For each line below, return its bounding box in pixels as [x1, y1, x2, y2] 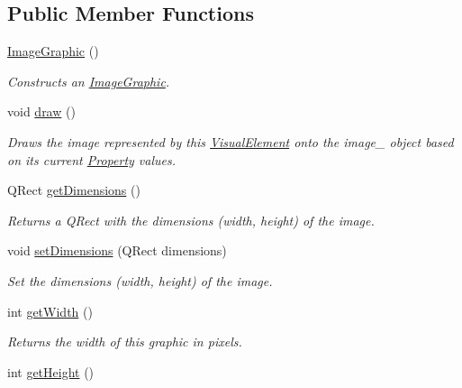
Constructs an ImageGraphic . [7, 71, 170, 90]
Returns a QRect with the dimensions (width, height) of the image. [7, 210, 375, 229]
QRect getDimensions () [7, 180, 140, 199]
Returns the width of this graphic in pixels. [7, 332, 242, 351]
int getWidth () [7, 301, 93, 320]
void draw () [7, 102, 76, 121]
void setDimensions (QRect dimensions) [7, 241, 227, 260]
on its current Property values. [7, 150, 177, 169]
